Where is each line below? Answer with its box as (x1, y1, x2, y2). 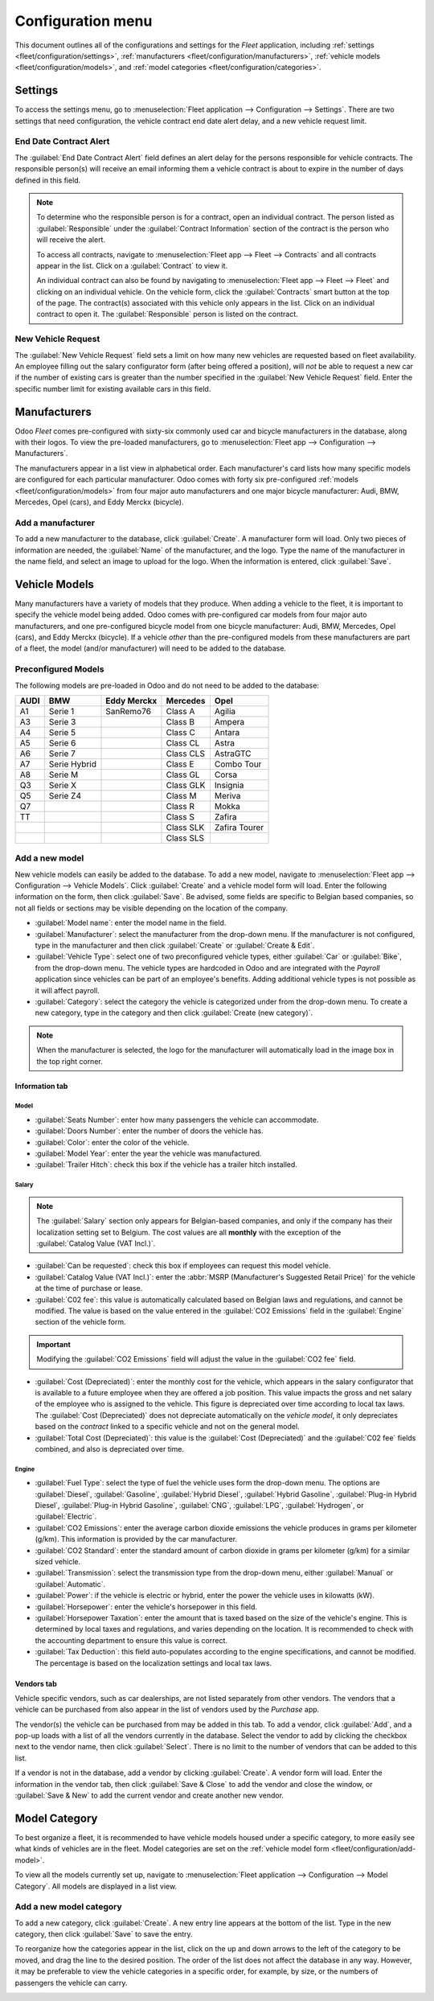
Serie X (48, 779, 76, 791)
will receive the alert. (36, 235, 106, 244)
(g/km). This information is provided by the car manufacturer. (35, 1535, 237, 1544)
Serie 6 (48, 737, 76, 748)
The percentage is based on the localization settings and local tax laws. (35, 1658, 272, 1668)
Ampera (214, 716, 245, 727)
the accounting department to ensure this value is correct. (35, 1635, 228, 1645)
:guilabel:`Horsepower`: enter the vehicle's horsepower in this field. (35, 1601, 257, 1612)
